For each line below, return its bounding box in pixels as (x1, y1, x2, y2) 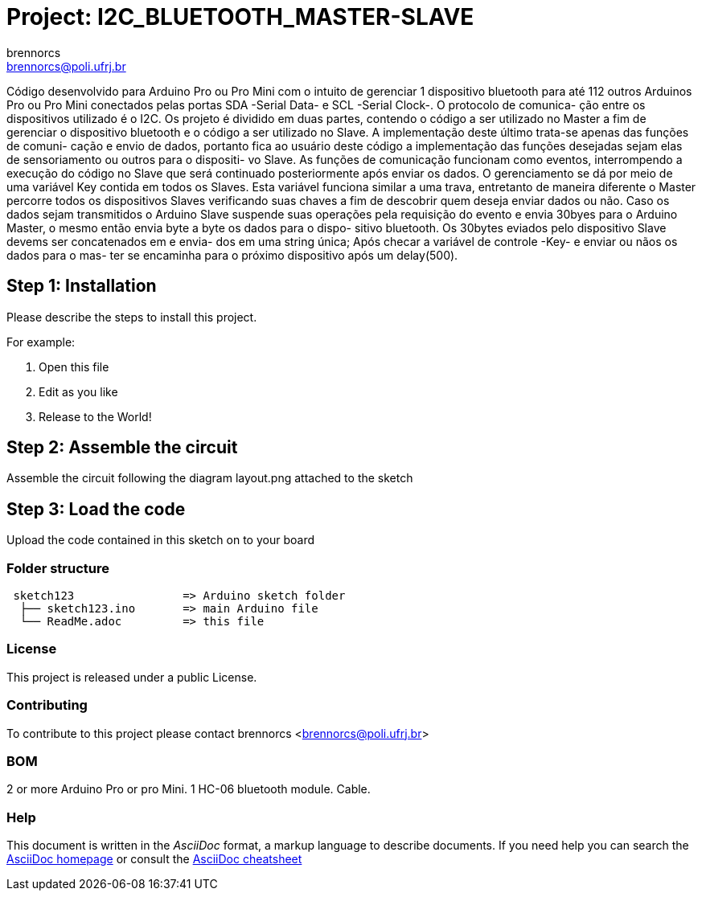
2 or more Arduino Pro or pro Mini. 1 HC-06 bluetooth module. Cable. (6, 782, 371, 797)
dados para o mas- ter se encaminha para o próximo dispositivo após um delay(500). (6, 248, 458, 262)
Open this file (39, 359, 109, 374)
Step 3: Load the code (6, 498, 186, 519)
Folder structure (6, 559, 109, 576)
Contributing (6, 697, 88, 714)
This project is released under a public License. (6, 670, 257, 684)
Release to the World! (39, 409, 152, 424)
